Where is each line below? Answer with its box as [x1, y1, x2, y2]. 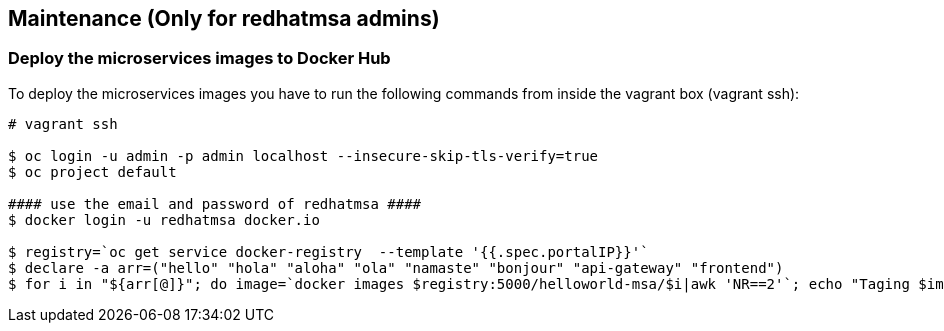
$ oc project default [8, 163, 177, 180]
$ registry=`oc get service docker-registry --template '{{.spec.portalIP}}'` [8, 243, 649, 260]
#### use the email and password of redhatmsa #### [8, 195, 422, 212]
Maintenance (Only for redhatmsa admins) [8, 6, 440, 31]
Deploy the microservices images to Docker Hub [8, 48, 391, 69]
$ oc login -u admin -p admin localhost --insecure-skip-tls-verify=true [8, 147, 599, 164]
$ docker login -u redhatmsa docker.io [8, 211, 320, 228]
